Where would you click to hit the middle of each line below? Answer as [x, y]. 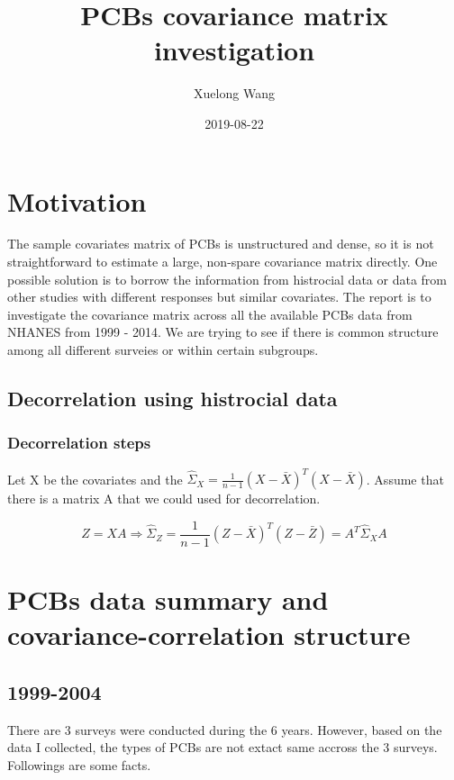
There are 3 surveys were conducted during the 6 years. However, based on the [225, 729]
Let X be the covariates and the [95, 479]
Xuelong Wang [234, 93]
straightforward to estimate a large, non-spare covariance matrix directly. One [222, 262]
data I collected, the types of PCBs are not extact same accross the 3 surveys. [222, 747]
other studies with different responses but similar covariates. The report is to [219, 297]
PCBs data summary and [168, 599]
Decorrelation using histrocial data [173, 398]
